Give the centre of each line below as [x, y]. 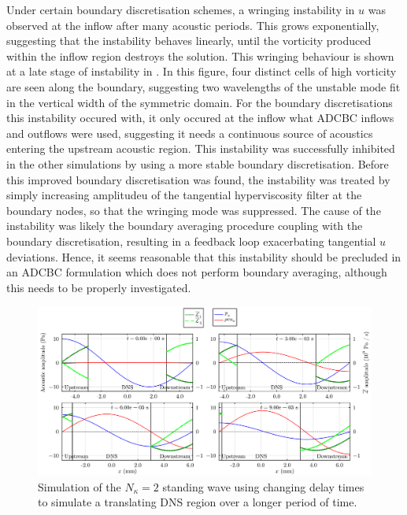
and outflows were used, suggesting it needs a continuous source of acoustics [190, 133]
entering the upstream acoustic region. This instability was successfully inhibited [201, 148]
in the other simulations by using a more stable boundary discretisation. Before [198, 163]
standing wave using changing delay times [263, 486]
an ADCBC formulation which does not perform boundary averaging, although [197, 272]
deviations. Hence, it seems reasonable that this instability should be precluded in [204, 256]
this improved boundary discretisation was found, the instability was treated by [198, 179]
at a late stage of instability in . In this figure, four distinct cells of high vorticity [202, 71]
